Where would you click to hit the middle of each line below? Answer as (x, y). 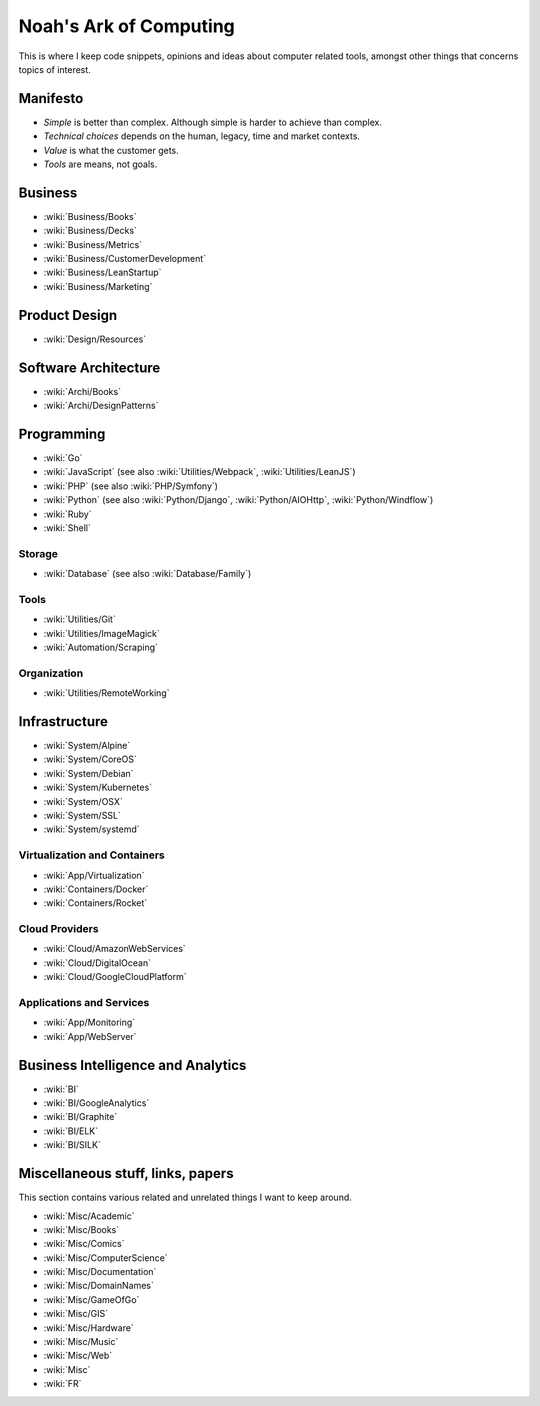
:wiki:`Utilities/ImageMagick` (101, 633)
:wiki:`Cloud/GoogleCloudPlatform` (115, 977)
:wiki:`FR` (62, 1384)
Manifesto (51, 98)
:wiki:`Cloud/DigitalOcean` (97, 962)
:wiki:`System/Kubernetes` (98, 787)
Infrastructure (63, 721)
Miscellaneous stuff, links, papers (126, 1173)
